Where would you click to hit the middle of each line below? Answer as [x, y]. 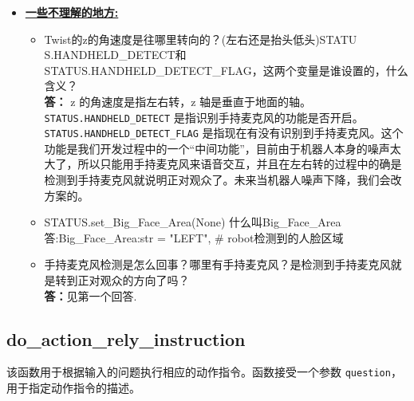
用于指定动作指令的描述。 [73, 388]
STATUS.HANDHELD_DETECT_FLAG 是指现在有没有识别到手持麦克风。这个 [224, 133]
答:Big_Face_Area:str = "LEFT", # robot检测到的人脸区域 [194, 237]
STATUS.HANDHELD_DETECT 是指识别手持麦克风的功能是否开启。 [204, 117]
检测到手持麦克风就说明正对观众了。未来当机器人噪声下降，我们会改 [223, 180]
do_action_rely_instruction [126, 338]
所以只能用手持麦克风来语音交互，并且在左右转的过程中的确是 [240, 164]
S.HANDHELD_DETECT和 [115, 55]
